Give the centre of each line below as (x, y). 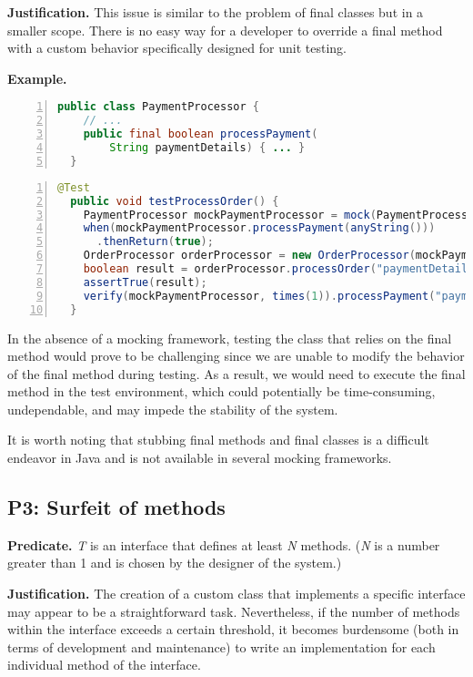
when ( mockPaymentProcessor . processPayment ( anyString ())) (259, 228)
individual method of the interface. (104, 665)
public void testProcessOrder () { (175, 201)
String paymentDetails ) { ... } (207, 148)
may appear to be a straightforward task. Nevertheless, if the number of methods (234, 611)
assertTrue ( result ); (145, 282)
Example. (37, 78)
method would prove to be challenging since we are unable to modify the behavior (236, 356)
